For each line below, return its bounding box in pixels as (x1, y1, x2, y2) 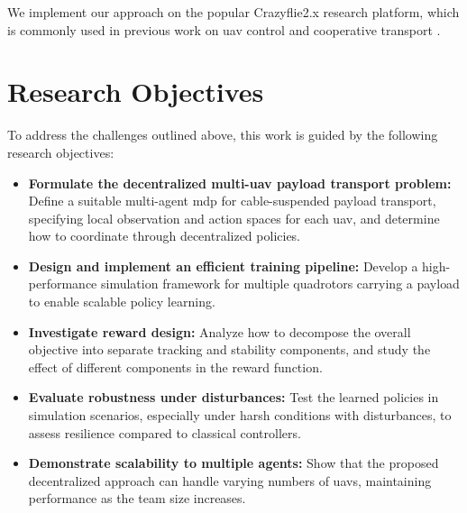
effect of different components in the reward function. (28, 357, 323, 376)
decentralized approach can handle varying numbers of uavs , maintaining (28, 471, 432, 490)
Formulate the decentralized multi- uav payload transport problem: (28, 173, 452, 192)
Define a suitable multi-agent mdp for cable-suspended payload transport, (28, 191, 436, 210)
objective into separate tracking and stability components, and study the (28, 340, 431, 359)
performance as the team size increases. (28, 489, 246, 508)
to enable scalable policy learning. (28, 292, 215, 311)
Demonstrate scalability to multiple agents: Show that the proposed (28, 453, 439, 472)
